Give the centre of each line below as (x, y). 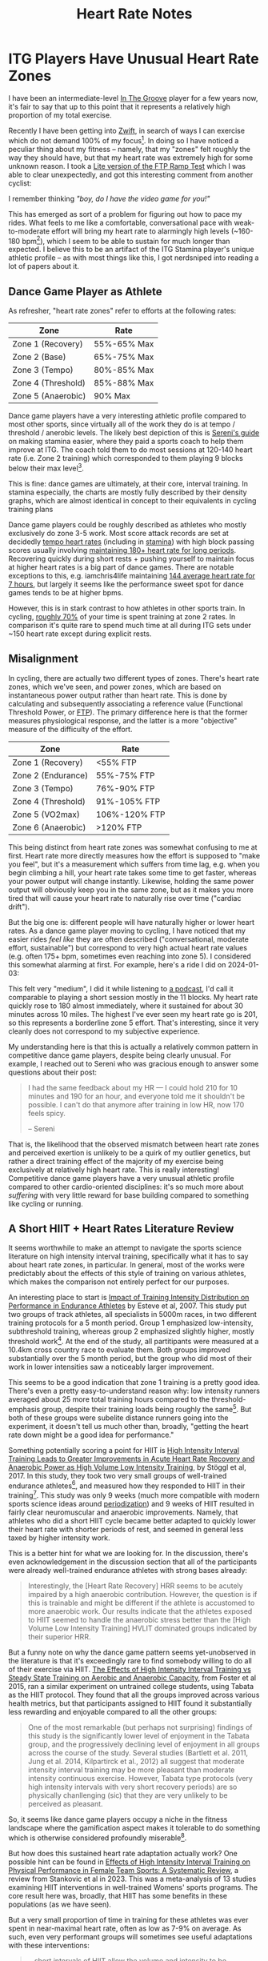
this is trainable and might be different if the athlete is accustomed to (141, 1603)
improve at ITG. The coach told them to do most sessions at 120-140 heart (131, 450)
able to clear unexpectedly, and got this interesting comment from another (131, 174)
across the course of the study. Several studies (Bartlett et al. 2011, (138, 1752)
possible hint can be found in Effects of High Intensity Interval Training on (129, 1862)
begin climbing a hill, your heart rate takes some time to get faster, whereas (133, 872)
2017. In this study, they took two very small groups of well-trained (118, 1475)
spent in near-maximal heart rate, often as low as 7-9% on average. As (125, 1928)
